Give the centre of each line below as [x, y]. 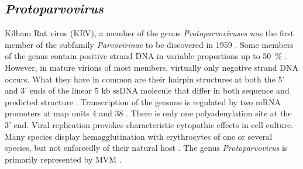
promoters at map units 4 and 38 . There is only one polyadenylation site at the [148, 113]
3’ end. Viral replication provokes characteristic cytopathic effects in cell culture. [149, 124]
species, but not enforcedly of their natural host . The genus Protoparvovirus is [146, 148]
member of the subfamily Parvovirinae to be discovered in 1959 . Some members [149, 44]
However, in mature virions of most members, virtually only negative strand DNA [152, 67]
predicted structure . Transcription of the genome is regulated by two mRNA [143, 101]
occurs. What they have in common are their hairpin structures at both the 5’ [145, 79]
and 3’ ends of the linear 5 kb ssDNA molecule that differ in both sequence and [147, 90]
